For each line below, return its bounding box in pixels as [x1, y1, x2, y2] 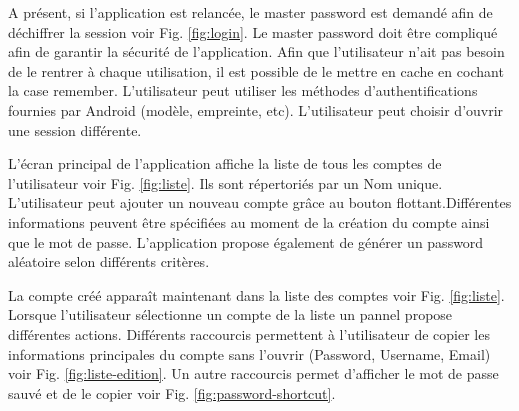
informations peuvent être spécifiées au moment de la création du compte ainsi [8, 211, 490, 232]
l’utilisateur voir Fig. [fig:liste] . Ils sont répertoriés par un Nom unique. [8, 172, 443, 193]
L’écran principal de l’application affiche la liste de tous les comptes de [8, 153, 442, 174]
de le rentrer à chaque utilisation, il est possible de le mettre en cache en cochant [8, 60, 504, 81]
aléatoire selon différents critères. [8, 251, 210, 272]
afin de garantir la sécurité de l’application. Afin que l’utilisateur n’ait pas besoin [8, 41, 505, 62]
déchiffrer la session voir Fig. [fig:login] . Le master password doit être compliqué [8, 21, 498, 42]
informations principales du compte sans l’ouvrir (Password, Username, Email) [8, 343, 491, 364]
